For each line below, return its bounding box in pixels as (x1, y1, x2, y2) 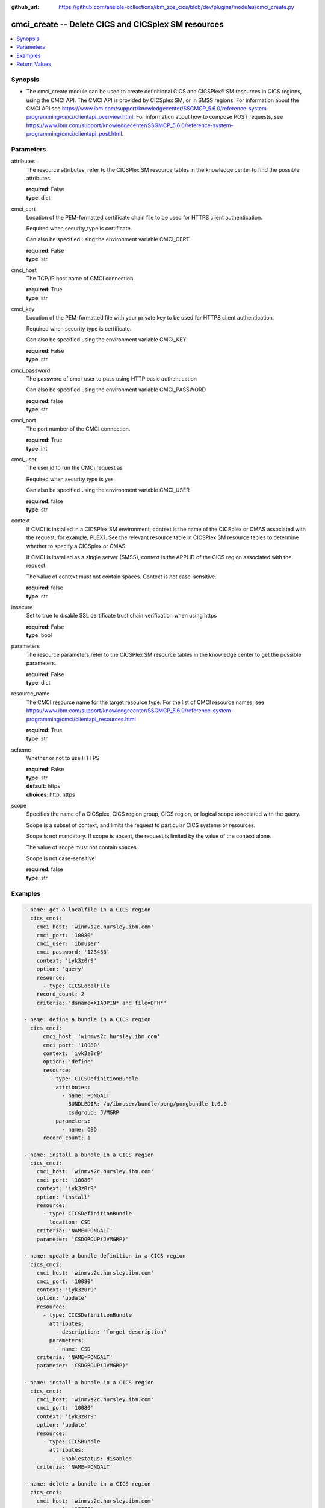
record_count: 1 (43, 1134, 91, 1141)
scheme (11, 746, 31, 753)
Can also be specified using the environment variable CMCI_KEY (26, 336, 187, 343)
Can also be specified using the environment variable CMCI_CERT (26, 236, 190, 243)
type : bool (26, 632, 52, 639)
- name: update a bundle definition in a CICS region (23, 1252, 186, 1259)
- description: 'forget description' (55, 1328, 167, 1335)
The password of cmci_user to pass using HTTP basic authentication (26, 375, 197, 382)
